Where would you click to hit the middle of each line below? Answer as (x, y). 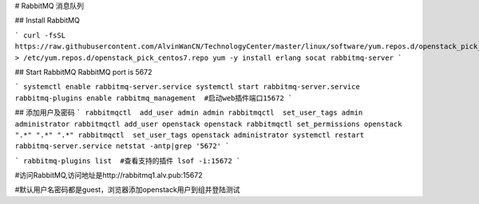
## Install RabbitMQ (47, 21)
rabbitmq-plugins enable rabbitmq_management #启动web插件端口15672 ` (154, 98)
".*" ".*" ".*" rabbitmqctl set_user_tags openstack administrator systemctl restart (190, 135)
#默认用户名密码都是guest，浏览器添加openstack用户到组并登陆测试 (127, 190)
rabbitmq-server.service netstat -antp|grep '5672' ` (122, 146)
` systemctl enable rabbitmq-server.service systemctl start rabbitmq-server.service (188, 87)
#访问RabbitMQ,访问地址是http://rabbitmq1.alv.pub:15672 (109, 175)
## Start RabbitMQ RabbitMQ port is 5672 (83, 72)
